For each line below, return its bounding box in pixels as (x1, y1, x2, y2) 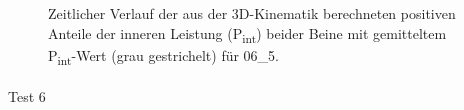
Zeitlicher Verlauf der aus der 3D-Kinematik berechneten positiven (48, 3, 456, 23)
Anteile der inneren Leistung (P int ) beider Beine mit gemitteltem (48, 22, 447, 46)
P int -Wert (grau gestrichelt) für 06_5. (48, 44, 280, 68)
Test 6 (8, 86, 46, 107)
